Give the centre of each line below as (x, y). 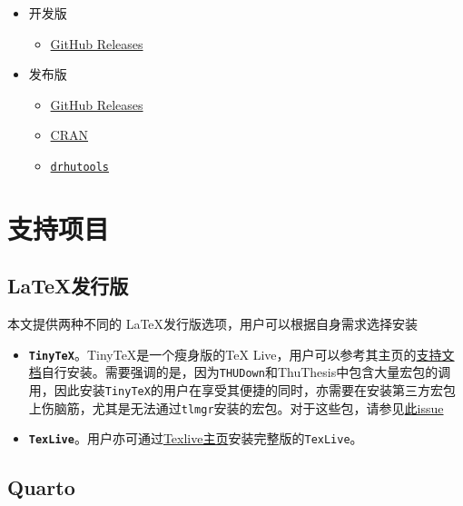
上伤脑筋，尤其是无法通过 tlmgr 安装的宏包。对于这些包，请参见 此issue (236, 407)
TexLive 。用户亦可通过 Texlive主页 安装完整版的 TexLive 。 (196, 438)
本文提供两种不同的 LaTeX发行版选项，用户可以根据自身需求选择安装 (213, 324)
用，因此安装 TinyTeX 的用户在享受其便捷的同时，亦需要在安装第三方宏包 (242, 390)
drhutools (80, 167)
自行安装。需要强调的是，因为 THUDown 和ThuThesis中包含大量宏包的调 (246, 372)
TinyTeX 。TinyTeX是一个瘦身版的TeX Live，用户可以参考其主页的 (222, 354)
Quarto (41, 487)
